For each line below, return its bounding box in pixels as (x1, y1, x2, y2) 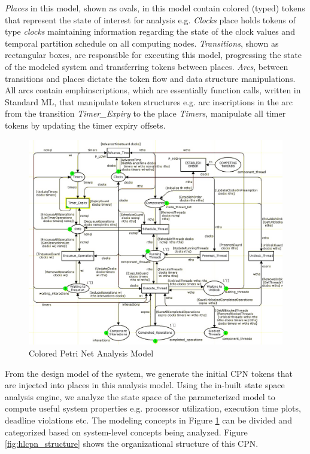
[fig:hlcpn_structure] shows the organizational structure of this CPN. (5, 437, 259, 450)
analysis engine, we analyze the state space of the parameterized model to (5, 390, 275, 403)
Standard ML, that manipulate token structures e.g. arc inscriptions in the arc (5, 95, 293, 108)
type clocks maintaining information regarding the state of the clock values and (5, 25, 295, 38)
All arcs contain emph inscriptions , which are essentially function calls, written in (5, 84, 301, 96)
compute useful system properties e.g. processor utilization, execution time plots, (5, 402, 301, 415)
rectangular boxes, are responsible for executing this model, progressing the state (5, 48, 302, 61)
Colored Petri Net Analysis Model (29, 346, 154, 359)
